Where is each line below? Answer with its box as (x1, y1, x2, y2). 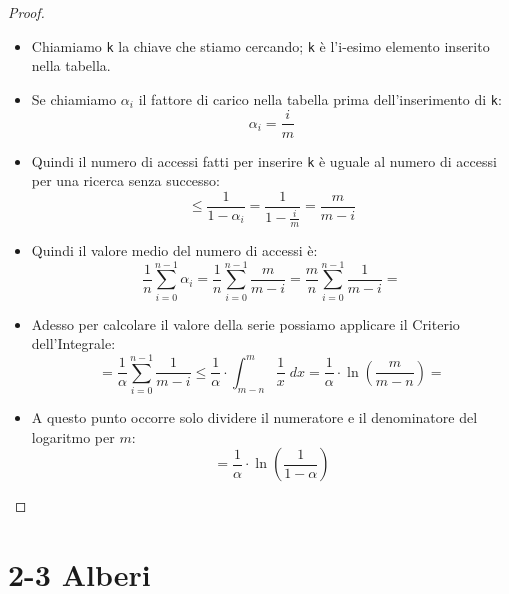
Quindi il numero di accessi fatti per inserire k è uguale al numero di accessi (31, 150, 497, 171)
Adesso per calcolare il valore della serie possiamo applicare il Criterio (31, 313, 460, 334)
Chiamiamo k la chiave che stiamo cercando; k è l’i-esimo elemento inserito (31, 35, 490, 56)
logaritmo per (31, 426, 115, 447)
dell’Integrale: (31, 333, 116, 354)
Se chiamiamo (31, 88, 117, 109)
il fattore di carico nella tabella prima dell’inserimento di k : (138, 88, 502, 109)
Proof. (8, 2, 45, 22)
